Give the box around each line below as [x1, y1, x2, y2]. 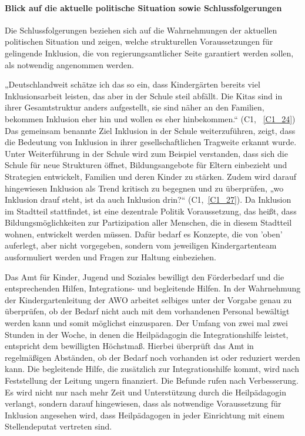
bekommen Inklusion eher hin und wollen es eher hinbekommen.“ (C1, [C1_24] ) [5, 112, 296, 125]
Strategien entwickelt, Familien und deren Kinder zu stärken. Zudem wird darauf [5, 170, 296, 182]
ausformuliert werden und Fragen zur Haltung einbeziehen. [5, 251, 216, 263]
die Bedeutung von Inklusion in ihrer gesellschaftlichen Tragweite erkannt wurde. [5, 136, 297, 148]
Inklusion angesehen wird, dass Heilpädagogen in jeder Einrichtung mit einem [5, 408, 284, 421]
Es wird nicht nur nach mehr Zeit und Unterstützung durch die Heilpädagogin [5, 385, 286, 398]
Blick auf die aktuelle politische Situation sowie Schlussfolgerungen [5, 1, 282, 14]
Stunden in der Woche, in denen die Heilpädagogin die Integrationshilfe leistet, [5, 328, 289, 340]
